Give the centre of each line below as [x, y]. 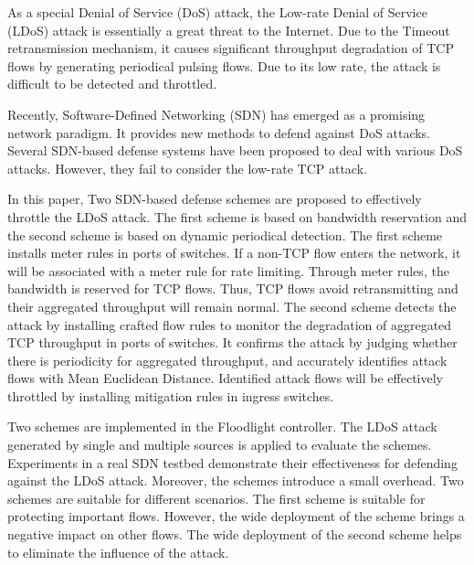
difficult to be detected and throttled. [112, 84]
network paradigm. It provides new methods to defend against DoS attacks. [219, 132]
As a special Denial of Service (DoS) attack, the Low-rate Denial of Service [217, 12]
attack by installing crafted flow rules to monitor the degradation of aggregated [230, 324]
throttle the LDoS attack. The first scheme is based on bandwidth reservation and [237, 216]
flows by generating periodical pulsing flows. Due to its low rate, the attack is [224, 65]
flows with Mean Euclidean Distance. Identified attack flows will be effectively [225, 378]
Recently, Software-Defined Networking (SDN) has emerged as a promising [216, 114]
